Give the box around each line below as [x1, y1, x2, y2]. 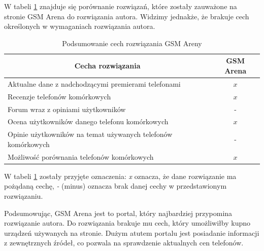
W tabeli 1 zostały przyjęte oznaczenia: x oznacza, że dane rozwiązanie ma [4, 170, 237, 181]
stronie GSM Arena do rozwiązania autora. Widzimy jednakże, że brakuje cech [4, 11, 249, 21]
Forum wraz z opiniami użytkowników [8, 103, 126, 114]
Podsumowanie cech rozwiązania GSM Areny [62, 38, 202, 48]
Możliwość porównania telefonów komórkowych [8, 151, 154, 162]
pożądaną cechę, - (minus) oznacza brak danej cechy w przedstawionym [4, 181, 227, 191]
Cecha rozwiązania [74, 60, 141, 71]
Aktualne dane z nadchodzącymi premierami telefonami [8, 78, 181, 89]
